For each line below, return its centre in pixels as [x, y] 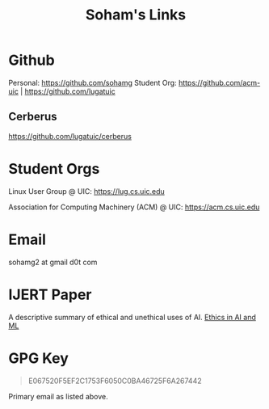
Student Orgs [54, 169]
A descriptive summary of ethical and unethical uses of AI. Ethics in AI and [132, 317]
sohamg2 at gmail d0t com [53, 262]
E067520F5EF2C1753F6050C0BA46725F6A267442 [115, 381]
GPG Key [38, 358]
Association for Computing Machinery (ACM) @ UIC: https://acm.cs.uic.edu [134, 207]
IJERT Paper [50, 295]
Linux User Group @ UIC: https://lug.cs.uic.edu [87, 191]
